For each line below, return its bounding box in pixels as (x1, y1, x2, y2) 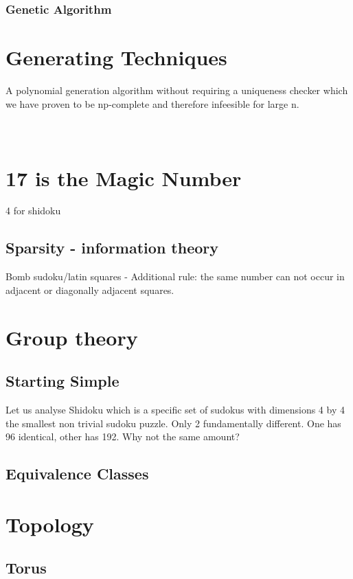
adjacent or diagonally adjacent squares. (5, 282, 174, 297)
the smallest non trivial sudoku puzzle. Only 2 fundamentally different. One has (5, 416, 341, 430)
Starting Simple (5, 370, 119, 391)
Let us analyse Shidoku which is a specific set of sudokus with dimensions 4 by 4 (5, 402, 345, 417)
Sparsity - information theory (5, 237, 219, 258)
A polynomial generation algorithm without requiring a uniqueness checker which (5, 82, 348, 97)
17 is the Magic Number (5, 163, 242, 192)
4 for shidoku (5, 203, 61, 218)
